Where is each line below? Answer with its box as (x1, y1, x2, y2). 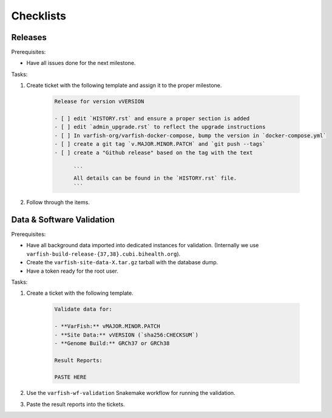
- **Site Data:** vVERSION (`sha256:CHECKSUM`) (54, 331, 198, 338)
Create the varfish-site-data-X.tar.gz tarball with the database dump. (26, 259, 219, 266)
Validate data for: (54, 306, 112, 313)
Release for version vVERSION (54, 98, 144, 105)
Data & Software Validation (11, 214, 115, 225)
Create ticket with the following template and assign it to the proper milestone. (26, 82, 222, 89)
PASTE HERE (54, 374, 87, 381)
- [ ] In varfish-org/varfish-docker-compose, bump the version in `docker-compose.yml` (54, 132, 327, 139)
